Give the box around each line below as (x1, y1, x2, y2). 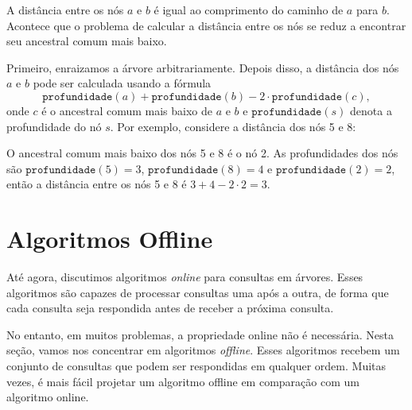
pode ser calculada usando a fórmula (33, 75, 212, 91)
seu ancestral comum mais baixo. (6, 33, 167, 49)
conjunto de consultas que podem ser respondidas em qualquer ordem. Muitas (6, 358, 387, 374)
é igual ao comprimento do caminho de (154, 2, 344, 17)
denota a (350, 102, 392, 118)
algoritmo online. (6, 389, 89, 405)
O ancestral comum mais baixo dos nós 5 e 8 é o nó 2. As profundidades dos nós (6, 145, 398, 161)
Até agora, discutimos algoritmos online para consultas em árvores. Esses (6, 269, 363, 285)
